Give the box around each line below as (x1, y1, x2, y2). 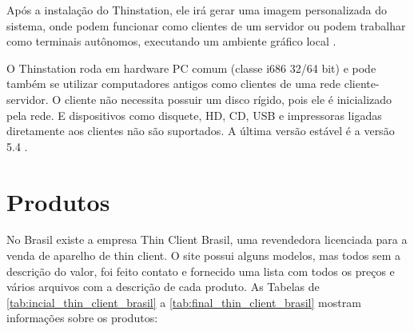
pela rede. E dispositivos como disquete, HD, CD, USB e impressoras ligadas (6, 106, 382, 123)
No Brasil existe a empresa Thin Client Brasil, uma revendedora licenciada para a (6, 231, 408, 248)
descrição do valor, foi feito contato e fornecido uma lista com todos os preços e (6, 262, 395, 279)
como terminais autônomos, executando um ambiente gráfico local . (6, 33, 336, 50)
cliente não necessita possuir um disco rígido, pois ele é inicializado (64, 90, 392, 107)
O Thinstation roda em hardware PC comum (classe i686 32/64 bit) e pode (6, 59, 376, 76)
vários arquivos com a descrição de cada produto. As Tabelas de (6, 278, 320, 295)
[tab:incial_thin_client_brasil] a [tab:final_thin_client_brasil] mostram (6, 293, 361, 310)
